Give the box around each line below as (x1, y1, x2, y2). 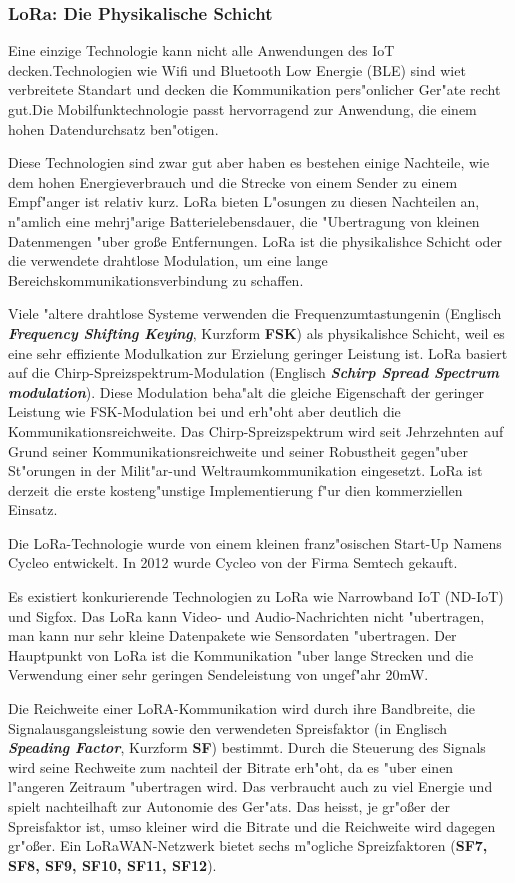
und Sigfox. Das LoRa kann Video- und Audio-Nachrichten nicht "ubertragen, (8, 605, 485, 626)
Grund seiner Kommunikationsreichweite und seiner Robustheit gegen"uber (8, 440, 468, 461)
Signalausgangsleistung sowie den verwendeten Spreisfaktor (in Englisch (8, 717, 448, 738)
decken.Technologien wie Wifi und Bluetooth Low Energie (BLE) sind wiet (8, 59, 466, 80)
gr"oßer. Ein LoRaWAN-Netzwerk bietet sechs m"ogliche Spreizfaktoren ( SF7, (8, 835, 488, 856)
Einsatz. (8, 499, 58, 520)
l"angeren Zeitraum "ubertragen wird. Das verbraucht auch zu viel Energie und (8, 776, 493, 797)
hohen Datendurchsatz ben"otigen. (8, 118, 219, 139)
